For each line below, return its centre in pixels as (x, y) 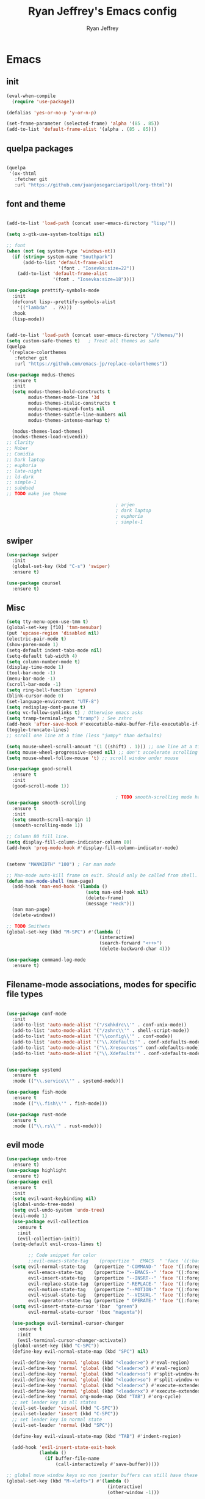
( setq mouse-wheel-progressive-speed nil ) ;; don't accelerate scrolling (102, 752)
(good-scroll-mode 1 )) (41, 786)
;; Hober (17, 448)
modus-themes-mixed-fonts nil (67, 409)
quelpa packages (40, 148)
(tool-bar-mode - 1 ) (31, 673)
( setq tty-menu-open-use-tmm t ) (47, 622)
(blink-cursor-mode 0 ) (35, 696)
